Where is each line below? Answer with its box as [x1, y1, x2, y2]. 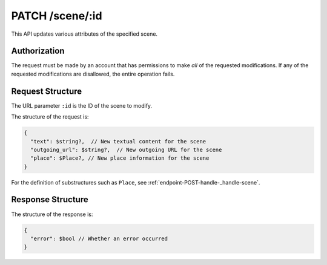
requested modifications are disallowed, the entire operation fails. [11, 70, 175, 77]
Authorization [11, 46, 65, 56]
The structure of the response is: [11, 211, 93, 218]
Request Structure [11, 86, 82, 96]
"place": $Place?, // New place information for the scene [30, 155, 210, 162]
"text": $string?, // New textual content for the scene [30, 138, 206, 145]
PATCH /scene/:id [11, 9, 102, 22]
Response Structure [11, 194, 88, 205]
